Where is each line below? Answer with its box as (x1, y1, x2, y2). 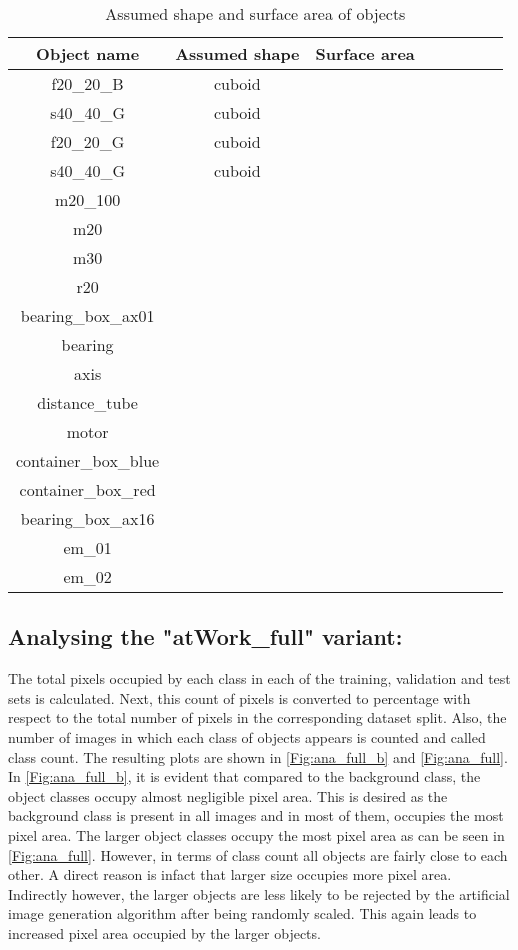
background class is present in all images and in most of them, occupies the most (8, 805, 504, 826)
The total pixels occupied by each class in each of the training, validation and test (8, 668, 511, 689)
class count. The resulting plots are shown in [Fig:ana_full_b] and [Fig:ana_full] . (8, 746, 508, 767)
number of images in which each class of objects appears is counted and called (8, 726, 486, 747)
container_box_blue (16, 449, 160, 472)
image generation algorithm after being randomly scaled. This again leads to (8, 903, 477, 924)
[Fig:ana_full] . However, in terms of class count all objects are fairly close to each (8, 844, 508, 865)
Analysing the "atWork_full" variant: (8, 621, 403, 652)
